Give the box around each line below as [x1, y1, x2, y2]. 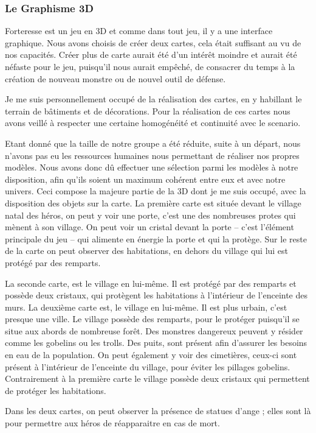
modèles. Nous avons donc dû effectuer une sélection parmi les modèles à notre [5, 161, 298, 174]
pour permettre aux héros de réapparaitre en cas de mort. [5, 417, 220, 429]
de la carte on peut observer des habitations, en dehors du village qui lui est [5, 244, 289, 257]
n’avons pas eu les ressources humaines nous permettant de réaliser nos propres [5, 149, 300, 161]
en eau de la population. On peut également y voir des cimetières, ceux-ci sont [5, 348, 297, 361]
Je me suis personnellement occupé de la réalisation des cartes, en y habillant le [5, 93, 302, 105]
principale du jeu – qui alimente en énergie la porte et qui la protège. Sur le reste [5, 232, 307, 245]
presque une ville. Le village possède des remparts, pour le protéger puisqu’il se [5, 312, 300, 325]
